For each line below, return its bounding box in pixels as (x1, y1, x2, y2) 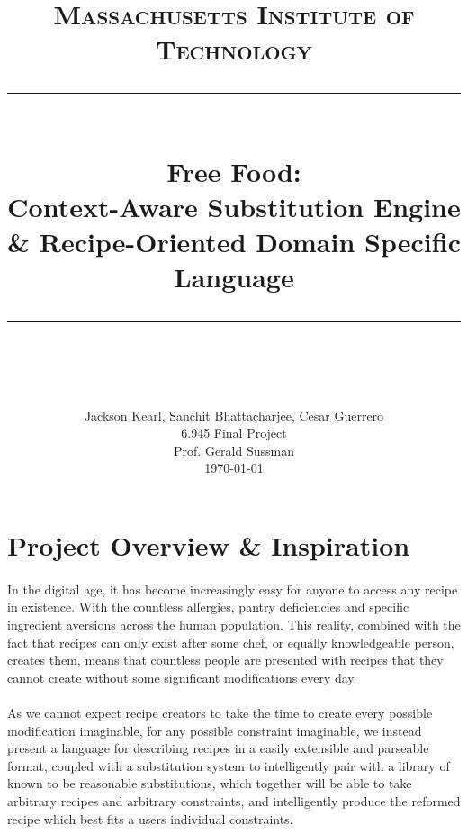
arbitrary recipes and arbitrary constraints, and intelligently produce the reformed (7, 791, 461, 810)
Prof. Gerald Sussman (174, 440, 294, 459)
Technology (156, 31, 312, 68)
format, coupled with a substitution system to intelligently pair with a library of (7, 756, 450, 775)
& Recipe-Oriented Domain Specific (7, 223, 461, 260)
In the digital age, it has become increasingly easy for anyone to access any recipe (7, 579, 458, 598)
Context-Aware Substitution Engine (7, 187, 461, 224)
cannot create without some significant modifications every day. (7, 667, 357, 686)
